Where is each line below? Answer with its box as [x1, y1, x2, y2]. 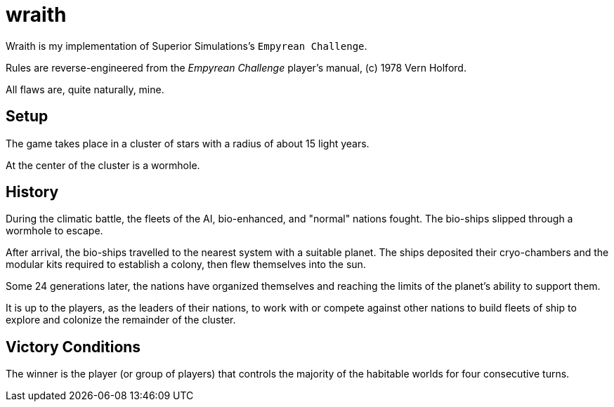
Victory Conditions [6, 338, 141, 356]
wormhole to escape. [6, 225, 103, 237]
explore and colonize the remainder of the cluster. [6, 314, 236, 326]
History [6, 183, 59, 201]
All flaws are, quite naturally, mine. [6, 83, 164, 95]
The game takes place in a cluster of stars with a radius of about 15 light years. [6, 137, 370, 149]
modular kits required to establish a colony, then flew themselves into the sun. [6, 258, 366, 271]
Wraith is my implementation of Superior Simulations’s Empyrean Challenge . [6, 39, 367, 52]
